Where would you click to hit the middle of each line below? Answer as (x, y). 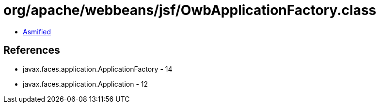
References (32, 50)
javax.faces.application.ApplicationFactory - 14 (98, 69)
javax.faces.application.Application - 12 (86, 84)
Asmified (37, 31)
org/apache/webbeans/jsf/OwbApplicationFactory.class (190, 10)
